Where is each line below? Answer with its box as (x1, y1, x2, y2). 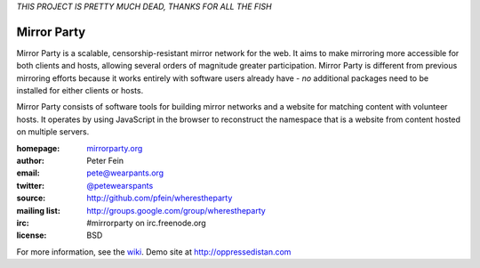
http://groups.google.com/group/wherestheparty (86, 205, 266, 215)
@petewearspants (86, 180, 154, 191)
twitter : (16, 180, 44, 191)
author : (16, 156, 44, 166)
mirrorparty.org (86, 142, 143, 153)
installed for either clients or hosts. (16, 85, 144, 96)
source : (16, 192, 46, 204)
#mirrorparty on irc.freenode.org (86, 217, 206, 228)
